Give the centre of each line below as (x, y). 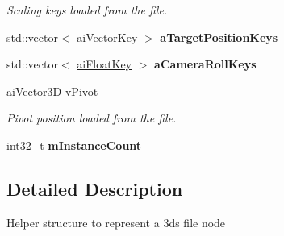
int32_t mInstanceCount (74, 145)
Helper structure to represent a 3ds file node (116, 222)
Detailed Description (95, 188)
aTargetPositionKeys (219, 37)
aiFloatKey (104, 64)
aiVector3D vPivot (52, 91)
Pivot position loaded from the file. (92, 118)
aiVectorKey (107, 37)
